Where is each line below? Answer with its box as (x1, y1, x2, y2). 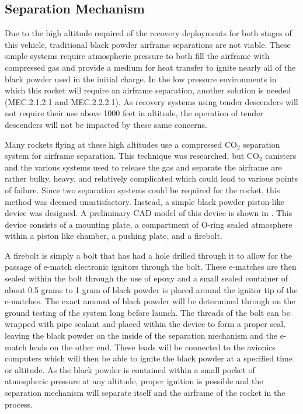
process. (5, 398, 33, 410)
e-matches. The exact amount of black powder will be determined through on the (5, 295, 295, 307)
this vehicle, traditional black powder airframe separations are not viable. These (5, 38, 291, 50)
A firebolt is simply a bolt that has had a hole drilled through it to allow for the (5, 249, 292, 261)
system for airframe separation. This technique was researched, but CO (5, 149, 259, 162)
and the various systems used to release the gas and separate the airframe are (5, 161, 282, 173)
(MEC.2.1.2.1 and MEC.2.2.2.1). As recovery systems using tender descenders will (5, 95, 298, 107)
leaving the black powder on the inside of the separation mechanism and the (5, 329, 277, 342)
